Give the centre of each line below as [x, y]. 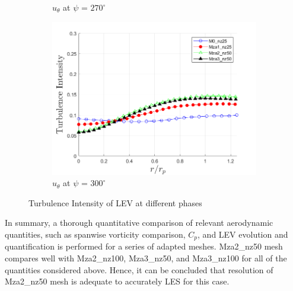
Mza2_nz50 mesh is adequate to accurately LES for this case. [117, 281]
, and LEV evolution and [243, 234]
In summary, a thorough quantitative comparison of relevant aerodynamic [139, 223]
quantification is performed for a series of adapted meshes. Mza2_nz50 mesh [144, 246]
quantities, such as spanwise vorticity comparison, [95, 234]
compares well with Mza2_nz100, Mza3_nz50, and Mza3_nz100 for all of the [146, 258]
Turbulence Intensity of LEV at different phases [115, 202]
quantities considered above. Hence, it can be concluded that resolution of [139, 269]
